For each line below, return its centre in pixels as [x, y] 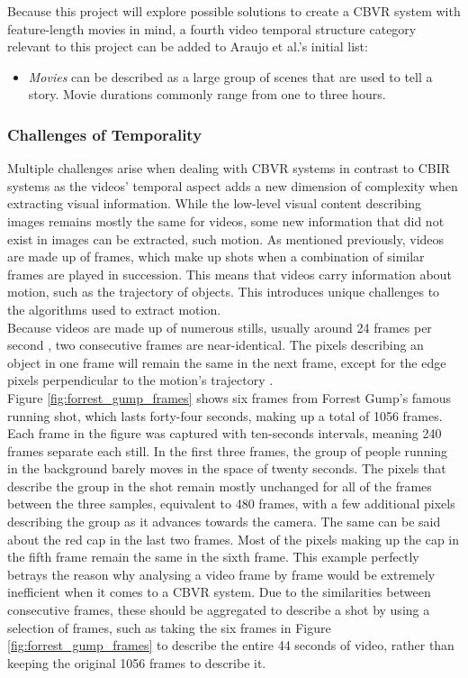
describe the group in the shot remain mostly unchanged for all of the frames [220, 486]
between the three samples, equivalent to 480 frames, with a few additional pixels [231, 504]
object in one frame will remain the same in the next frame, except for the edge [227, 362]
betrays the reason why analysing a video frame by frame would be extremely [221, 574]
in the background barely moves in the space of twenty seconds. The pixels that [227, 468]
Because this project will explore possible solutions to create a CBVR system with [234, 11]
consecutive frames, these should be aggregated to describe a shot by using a [219, 610]
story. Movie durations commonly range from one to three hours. [207, 94]
